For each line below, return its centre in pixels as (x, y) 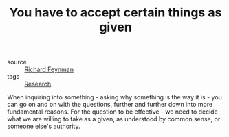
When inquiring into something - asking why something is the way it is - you (115, 97)
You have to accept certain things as (116, 13)
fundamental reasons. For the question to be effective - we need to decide (112, 112)
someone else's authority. (44, 126)
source (17, 62)
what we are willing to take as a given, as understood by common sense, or (114, 119)
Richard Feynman (49, 69)
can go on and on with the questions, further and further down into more (110, 105)
